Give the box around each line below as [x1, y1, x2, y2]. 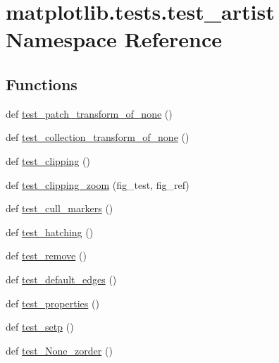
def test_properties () [6, 295, 99, 310]
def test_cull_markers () [6, 201, 113, 216]
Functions [6, 73, 77, 94]
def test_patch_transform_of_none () [6, 106, 173, 121]
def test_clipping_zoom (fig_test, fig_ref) [6, 177, 190, 192]
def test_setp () [6, 319, 74, 334]
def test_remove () [6, 248, 87, 263]
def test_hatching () [6, 224, 94, 239]
